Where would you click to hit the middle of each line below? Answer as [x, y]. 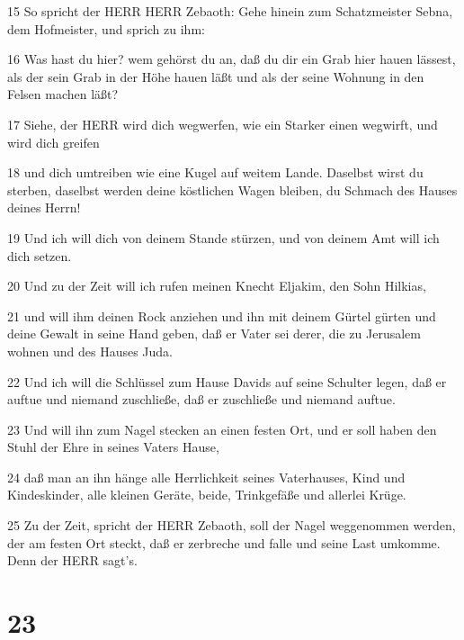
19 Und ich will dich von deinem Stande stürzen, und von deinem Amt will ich [223, 237]
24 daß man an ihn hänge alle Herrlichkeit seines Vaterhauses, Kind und [206, 477]
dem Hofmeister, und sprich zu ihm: [106, 28]
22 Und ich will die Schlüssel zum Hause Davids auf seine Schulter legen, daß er [227, 381]
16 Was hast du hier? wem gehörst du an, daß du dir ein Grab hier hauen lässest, [232, 59]
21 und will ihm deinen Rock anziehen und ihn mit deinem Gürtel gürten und [222, 315]
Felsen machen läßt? [63, 94]
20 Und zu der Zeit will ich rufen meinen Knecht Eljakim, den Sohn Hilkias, [217, 286]
